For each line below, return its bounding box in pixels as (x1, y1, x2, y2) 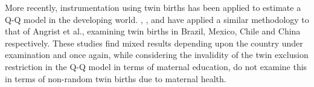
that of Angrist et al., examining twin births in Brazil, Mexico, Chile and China (5, 25, 301, 37)
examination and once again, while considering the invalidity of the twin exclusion (5, 48, 309, 61)
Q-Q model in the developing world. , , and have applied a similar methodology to (5, 13, 309, 25)
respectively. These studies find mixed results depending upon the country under (5, 36, 303, 49)
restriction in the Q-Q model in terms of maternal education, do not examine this (5, 60, 307, 72)
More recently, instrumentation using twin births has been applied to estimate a (5, 1, 301, 13)
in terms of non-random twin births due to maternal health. (5, 72, 226, 85)
